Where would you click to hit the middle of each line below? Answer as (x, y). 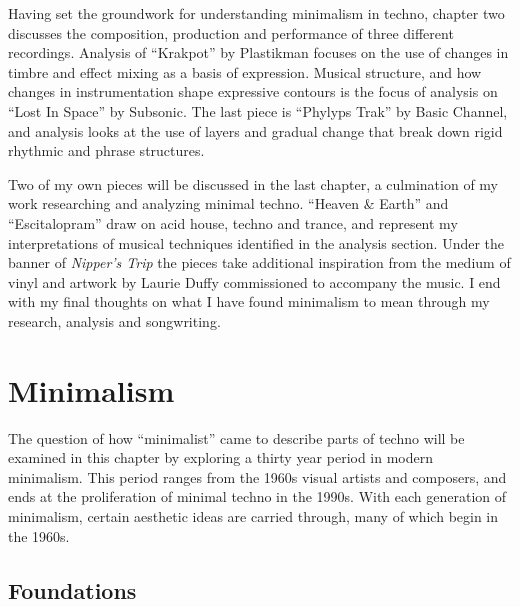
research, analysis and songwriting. (114, 320)
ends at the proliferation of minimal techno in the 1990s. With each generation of (257, 496)
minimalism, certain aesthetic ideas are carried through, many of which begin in (253, 516)
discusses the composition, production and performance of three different (231, 32)
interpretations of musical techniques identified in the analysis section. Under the (256, 242)
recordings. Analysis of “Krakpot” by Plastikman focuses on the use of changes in (258, 52)
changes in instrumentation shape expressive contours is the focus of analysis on (253, 91)
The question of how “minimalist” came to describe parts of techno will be (236, 437)
